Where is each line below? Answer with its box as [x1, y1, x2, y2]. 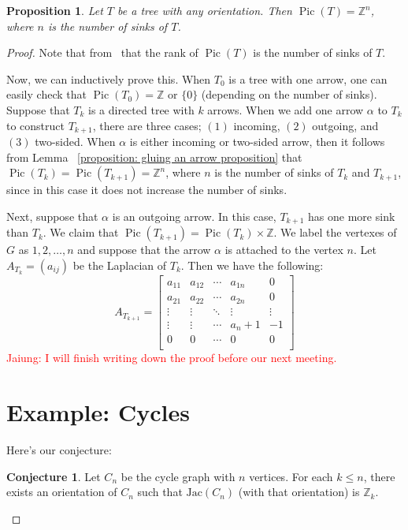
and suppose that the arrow [77, 241, 211, 258]
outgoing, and [312, 117, 379, 133]
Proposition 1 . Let [6, 2, 103, 18]
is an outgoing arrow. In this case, [112, 207, 276, 224]
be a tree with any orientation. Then [117, 2, 292, 18]
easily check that [6, 86, 87, 103]
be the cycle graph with [121, 468, 236, 484]
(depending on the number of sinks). [201, 86, 377, 103]
